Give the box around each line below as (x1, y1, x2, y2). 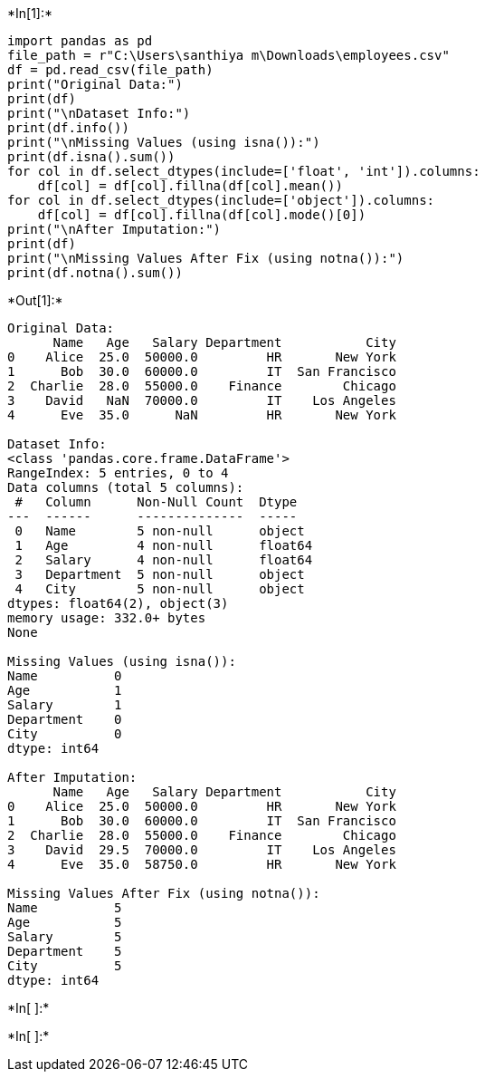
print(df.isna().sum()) (7, 149, 176, 164)
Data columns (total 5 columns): (7, 480, 244, 495)
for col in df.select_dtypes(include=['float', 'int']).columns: (7, 164, 480, 178)
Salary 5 (7, 930, 122, 944)
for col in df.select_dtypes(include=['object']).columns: (7, 193, 435, 207)
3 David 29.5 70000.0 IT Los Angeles (7, 843, 396, 857)
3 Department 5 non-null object (14, 567, 305, 582)
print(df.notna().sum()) (7, 265, 183, 280)
